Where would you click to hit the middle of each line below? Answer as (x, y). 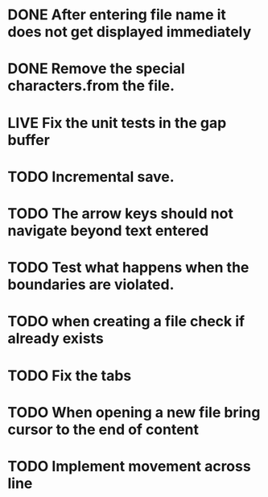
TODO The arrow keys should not (121, 213)
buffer (29, 140)
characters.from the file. (91, 86)
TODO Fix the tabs (70, 375)
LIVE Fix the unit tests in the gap (117, 123)
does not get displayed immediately (130, 32)
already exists (56, 339)
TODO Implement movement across (129, 466)
